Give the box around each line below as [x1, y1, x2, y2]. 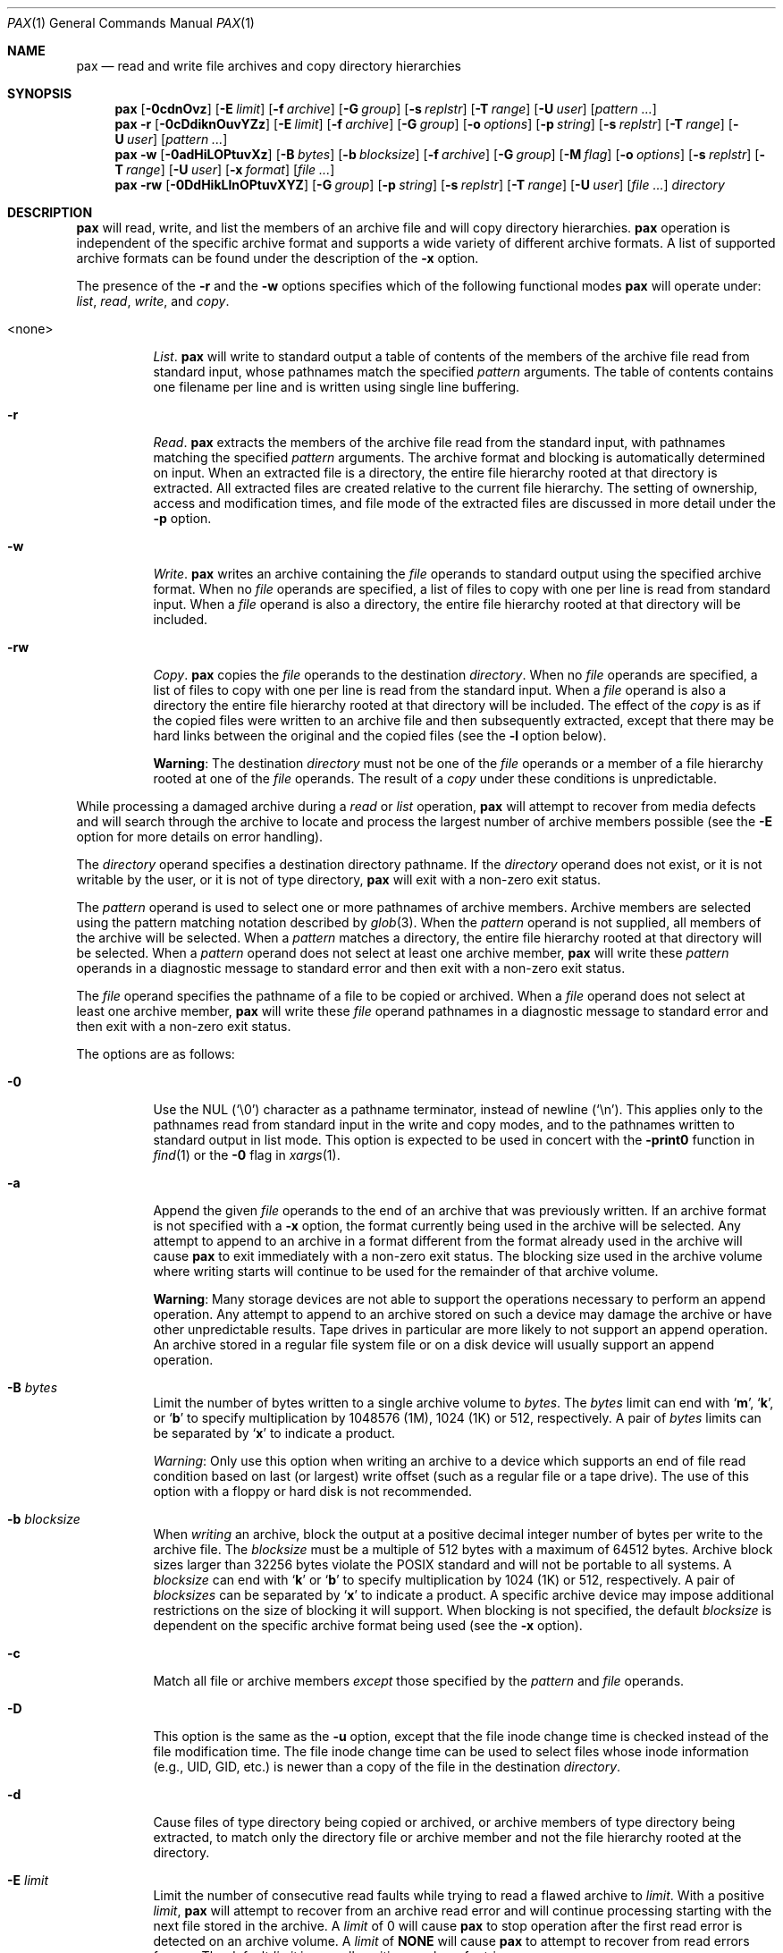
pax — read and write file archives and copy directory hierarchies [76, 58, 461, 73]
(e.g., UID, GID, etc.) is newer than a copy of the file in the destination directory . [153, 1759, 621, 1774]
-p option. [153, 511, 212, 526]
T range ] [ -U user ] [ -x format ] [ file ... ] [114, 162, 335, 177]
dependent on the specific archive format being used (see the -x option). [153, 1618, 583, 1633]
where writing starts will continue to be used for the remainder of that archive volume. [153, 1264, 659, 1279]
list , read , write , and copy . [76, 293, 230, 309]
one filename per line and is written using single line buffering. [153, 379, 520, 394]
